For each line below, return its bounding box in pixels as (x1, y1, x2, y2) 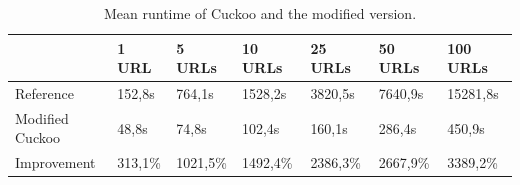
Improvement (15, 152, 96, 173)
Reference (15, 83, 74, 104)
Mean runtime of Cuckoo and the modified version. (103, 3, 417, 23)
